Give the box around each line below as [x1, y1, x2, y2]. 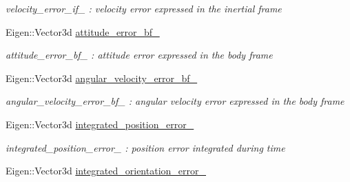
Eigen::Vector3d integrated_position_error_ [6, 117, 194, 131]
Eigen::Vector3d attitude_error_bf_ [6, 24, 160, 39]
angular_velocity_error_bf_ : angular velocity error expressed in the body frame [6, 94, 344, 108]
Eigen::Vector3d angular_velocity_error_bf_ [6, 70, 198, 85]
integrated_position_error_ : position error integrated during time [6, 140, 285, 154]
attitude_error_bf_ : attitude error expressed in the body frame [6, 48, 273, 62]
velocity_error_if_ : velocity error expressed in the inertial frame [6, 1, 282, 15]
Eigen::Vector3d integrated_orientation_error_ [6, 163, 206, 178]
